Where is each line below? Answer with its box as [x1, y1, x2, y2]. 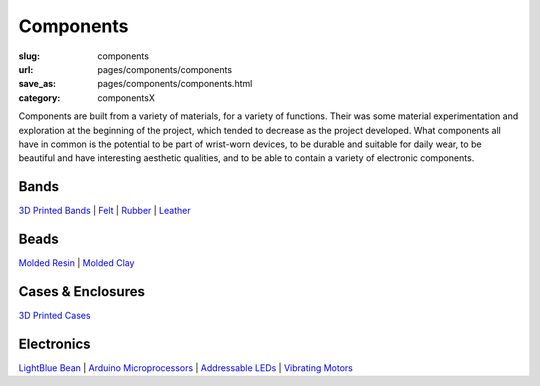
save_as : [18, 78, 57, 90]
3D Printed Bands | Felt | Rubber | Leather [18, 205, 191, 217]
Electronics [18, 335, 91, 352]
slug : [18, 50, 40, 62]
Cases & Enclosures [18, 283, 145, 300]
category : [18, 91, 61, 104]
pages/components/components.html [97, 78, 253, 90]
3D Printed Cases [18, 310, 91, 321]
